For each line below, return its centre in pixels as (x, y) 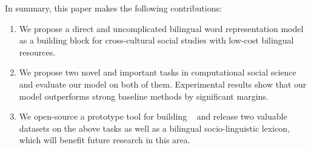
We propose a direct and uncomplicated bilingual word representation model (161, 28)
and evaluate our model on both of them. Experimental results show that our (163, 84)
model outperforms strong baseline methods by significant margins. (144, 96)
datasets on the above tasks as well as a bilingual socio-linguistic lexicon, (155, 128)
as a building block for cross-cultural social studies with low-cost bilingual (156, 40)
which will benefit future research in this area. (105, 140)
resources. (37, 52)
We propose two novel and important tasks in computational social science (158, 72)
